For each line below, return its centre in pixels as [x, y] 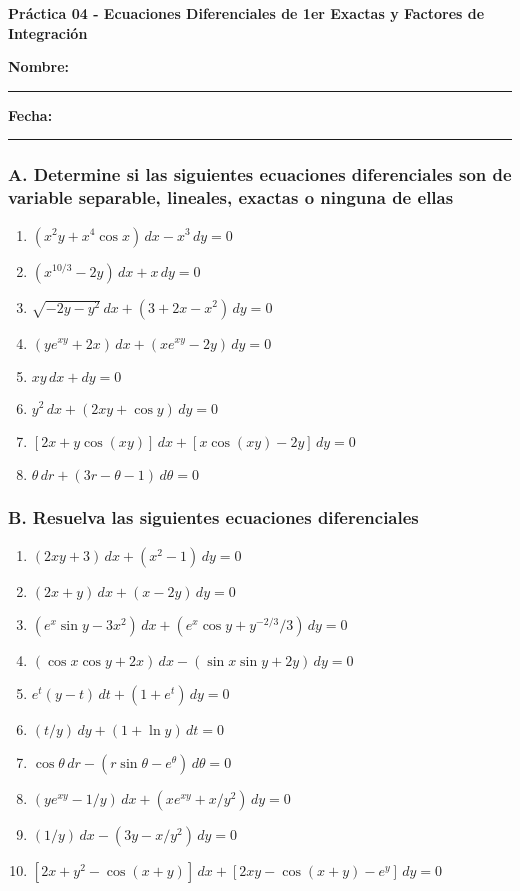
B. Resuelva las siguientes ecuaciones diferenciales [213, 517]
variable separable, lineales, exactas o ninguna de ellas [231, 197]
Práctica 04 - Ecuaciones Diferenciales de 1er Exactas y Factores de [246, 13]
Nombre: [39, 66]
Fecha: [30, 114]
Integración [48, 32]
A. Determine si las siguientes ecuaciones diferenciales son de [260, 174]
